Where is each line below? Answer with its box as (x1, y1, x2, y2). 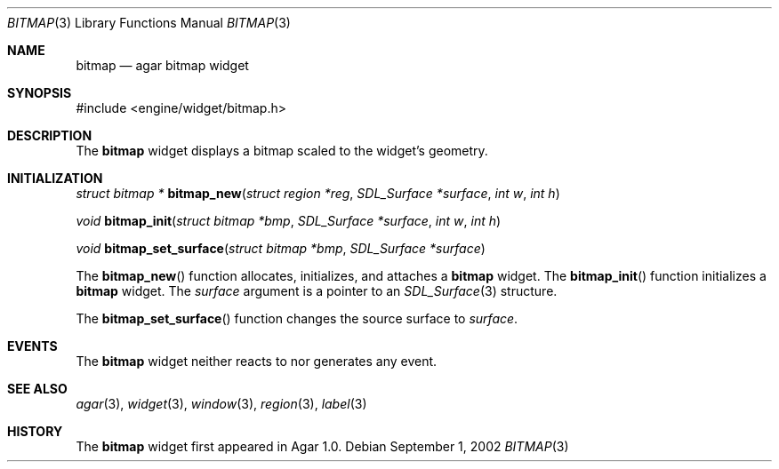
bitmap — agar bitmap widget (76, 58, 249, 73)
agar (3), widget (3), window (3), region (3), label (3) (76, 396, 367, 411)
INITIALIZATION (7, 171, 103, 186)
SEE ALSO (7, 381, 68, 396)
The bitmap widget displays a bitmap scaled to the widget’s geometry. (76, 143, 488, 158)
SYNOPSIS (7, 85, 72, 100)
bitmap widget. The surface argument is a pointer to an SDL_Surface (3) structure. (76, 283, 558, 298)
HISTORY (7, 424, 63, 439)
